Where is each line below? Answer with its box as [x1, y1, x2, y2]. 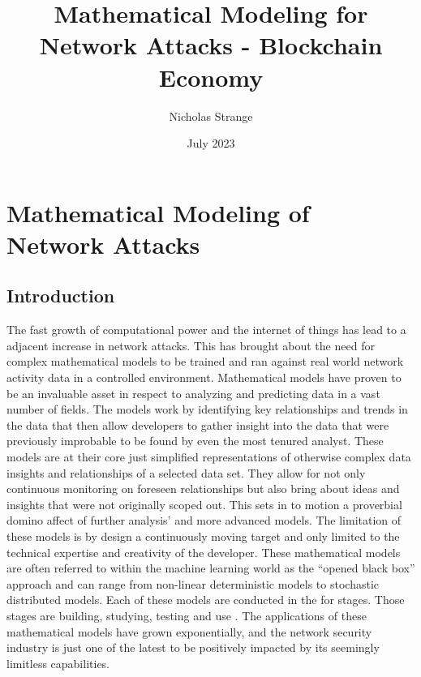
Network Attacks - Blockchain [39, 28, 383, 62]
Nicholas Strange [169, 107, 253, 124]
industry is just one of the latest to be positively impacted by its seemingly [6, 639, 380, 656]
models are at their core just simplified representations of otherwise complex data [6, 448, 411, 465]
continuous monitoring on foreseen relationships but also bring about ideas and [6, 480, 400, 497]
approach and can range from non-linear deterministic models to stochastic [6, 575, 380, 592]
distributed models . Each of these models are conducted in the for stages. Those [6, 591, 405, 608]
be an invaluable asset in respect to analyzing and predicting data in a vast [6, 384, 380, 401]
